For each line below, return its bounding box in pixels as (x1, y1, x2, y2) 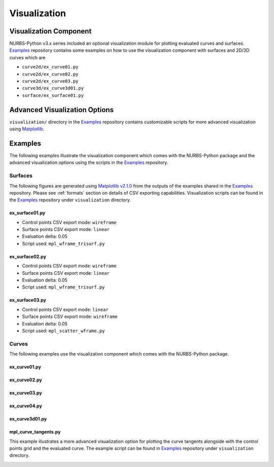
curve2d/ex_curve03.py (22, 79, 79, 84)
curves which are (9, 54, 46, 60)
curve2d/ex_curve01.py (22, 64, 79, 70)
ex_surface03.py (9, 297, 47, 303)
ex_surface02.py (9, 254, 47, 260)
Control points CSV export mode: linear (22, 306, 109, 312)
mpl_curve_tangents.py (9, 429, 61, 435)
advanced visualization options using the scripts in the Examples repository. (9, 160, 168, 166)
